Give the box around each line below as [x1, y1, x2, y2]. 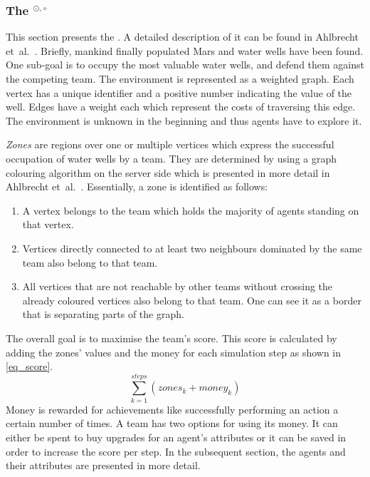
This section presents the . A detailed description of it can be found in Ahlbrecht [6, 29, 359, 44]
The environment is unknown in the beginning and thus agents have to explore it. [6, 113, 362, 128]
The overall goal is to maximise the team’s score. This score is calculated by [6, 330, 337, 345]
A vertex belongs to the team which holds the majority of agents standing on [22, 202, 359, 217]
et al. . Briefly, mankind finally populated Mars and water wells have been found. [6, 43, 364, 58]
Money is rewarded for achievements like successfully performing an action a [6, 401, 339, 416]
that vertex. [22, 217, 74, 232]
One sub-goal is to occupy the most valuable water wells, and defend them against [6, 57, 364, 72]
